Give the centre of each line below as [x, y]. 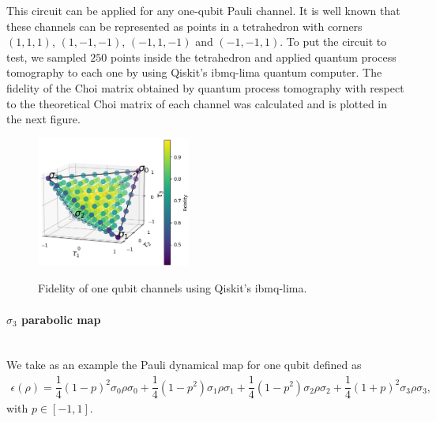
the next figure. [43, 119]
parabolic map [61, 319]
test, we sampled [47, 57]
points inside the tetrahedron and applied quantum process [253, 57]
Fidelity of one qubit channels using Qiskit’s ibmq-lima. [173, 288]
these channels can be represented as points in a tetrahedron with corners [184, 26]
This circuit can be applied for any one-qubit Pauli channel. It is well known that [203, 10]
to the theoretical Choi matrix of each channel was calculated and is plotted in [197, 103]
